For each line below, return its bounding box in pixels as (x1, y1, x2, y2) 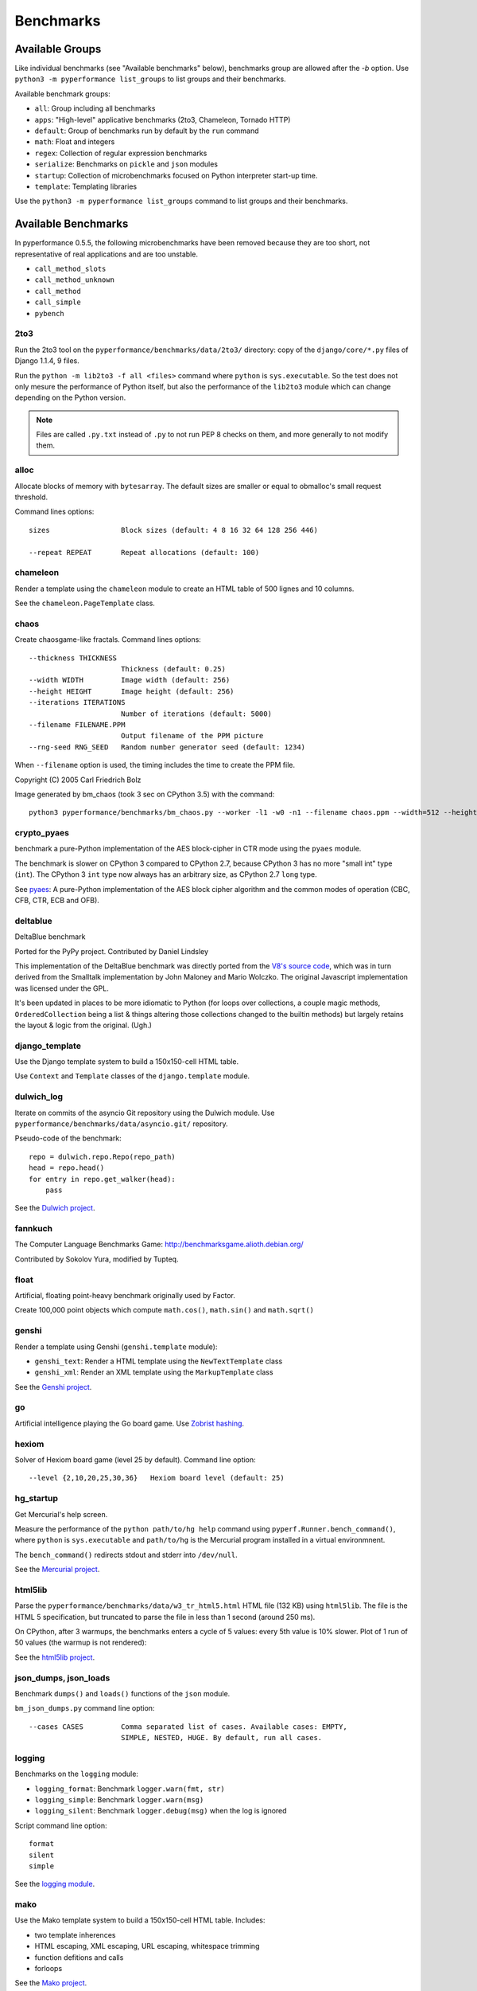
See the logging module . (14, 1880, 95, 1889)
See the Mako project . (14, 1978, 87, 1988)
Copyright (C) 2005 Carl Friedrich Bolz (14, 775, 142, 784)
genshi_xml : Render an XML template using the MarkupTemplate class (34, 1367, 273, 1377)
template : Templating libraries (34, 182, 138, 191)
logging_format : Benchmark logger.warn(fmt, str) (34, 1784, 226, 1793)
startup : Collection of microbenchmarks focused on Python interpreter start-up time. (34, 170, 318, 180)
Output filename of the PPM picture (120, 731, 264, 741)
